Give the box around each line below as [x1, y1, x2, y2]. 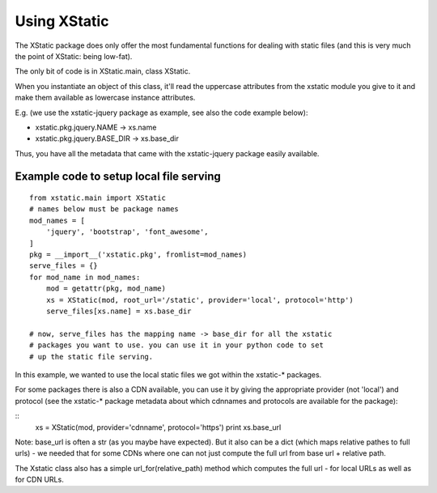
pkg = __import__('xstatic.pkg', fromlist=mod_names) [29, 250, 247, 259]
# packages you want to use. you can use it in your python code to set [29, 341, 324, 350]
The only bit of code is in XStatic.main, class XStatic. [15, 66, 191, 76]
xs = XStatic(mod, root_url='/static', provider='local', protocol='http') [45, 295, 354, 304]
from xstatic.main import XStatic [29, 193, 166, 202]
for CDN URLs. [15, 474, 64, 485]
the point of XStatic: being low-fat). [15, 51, 133, 61]
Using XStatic [15, 12, 109, 30]
